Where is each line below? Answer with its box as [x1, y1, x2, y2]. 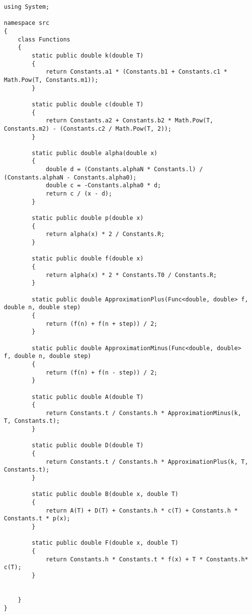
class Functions [18, 36, 71, 43]
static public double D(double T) [32, 442, 144, 449]
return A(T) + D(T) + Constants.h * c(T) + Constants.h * [45, 507, 238, 514]
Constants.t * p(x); [4, 515, 71, 522]
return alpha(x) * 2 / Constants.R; [45, 231, 165, 238]
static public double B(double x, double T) [32, 491, 178, 498]
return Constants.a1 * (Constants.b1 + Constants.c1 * [45, 68, 228, 76]
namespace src [4, 20, 50, 27]
